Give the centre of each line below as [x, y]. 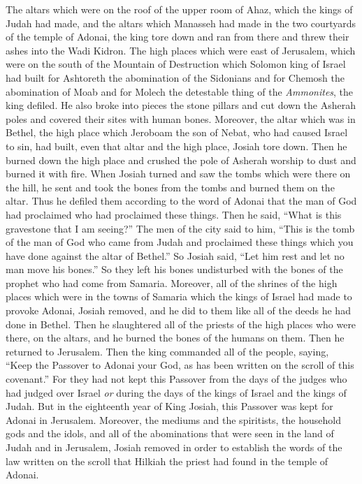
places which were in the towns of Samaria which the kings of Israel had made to [179, 296]
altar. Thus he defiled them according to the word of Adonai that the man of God [181, 201]
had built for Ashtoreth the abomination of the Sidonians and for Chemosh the [175, 77]
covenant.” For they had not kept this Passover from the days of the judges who [176, 379]
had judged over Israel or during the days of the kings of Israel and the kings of [176, 392]
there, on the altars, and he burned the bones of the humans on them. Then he [175, 338]
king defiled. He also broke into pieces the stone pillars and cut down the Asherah [181, 105]
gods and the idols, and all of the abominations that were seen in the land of [170, 433]
